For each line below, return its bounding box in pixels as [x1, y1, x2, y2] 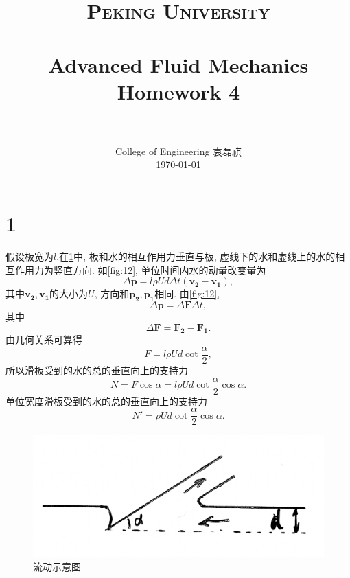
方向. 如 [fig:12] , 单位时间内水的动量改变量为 [72, 262, 266, 277]
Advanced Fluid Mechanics [48, 50, 309, 78]
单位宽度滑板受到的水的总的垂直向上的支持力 [5, 393, 207, 408]
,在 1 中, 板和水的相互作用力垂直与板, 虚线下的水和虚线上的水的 [56, 249, 336, 263]
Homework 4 [117, 77, 240, 105]
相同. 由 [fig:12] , [154, 286, 220, 301]
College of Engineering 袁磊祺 [115, 143, 242, 158]
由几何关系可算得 [5, 332, 82, 347]
